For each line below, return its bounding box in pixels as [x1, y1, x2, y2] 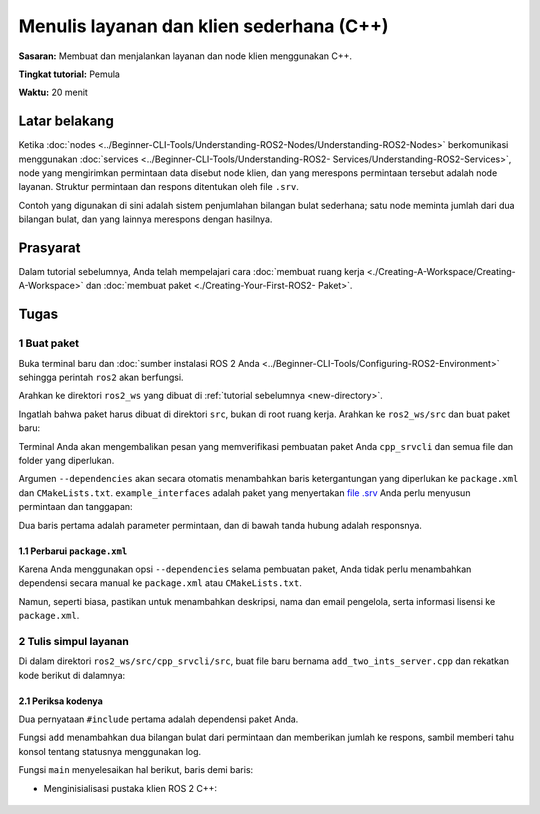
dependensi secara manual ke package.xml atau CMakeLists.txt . [18, 577, 302, 589]
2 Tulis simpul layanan [18, 634, 130, 648]
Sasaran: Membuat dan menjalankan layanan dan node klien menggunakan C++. [18, 50, 353, 62]
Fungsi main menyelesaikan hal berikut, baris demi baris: [18, 764, 254, 776]
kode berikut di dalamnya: [18, 669, 126, 681]
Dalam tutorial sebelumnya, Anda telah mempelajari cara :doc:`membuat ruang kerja [18, 266, 365, 278]
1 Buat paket [18, 336, 80, 350]
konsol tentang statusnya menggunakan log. [18, 745, 202, 757]
